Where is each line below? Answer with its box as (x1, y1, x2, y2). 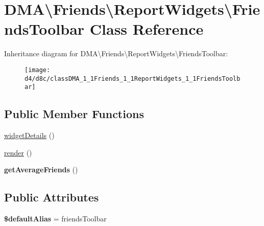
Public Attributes (4, 189, 99, 205)
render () (4, 147, 32, 157)
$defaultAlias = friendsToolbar (4, 213, 107, 224)
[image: (25, 66, 51, 74)
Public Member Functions (4, 106, 144, 122)
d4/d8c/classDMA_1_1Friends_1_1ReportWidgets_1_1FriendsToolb (25, 75, 241, 82)
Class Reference (89, 18, 204, 39)
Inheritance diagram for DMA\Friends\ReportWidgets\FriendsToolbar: (4, 48, 228, 59)
